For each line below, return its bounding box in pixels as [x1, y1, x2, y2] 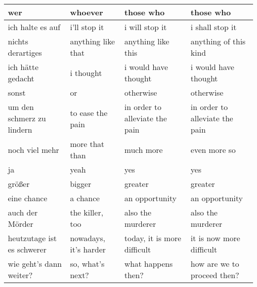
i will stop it [124, 21, 167, 33]
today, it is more [124, 232, 181, 244]
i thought [70, 67, 102, 78]
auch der [8, 207, 38, 218]
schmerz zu [8, 112, 46, 124]
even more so [190, 143, 236, 155]
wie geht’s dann [8, 258, 62, 269]
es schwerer [8, 244, 47, 255]
